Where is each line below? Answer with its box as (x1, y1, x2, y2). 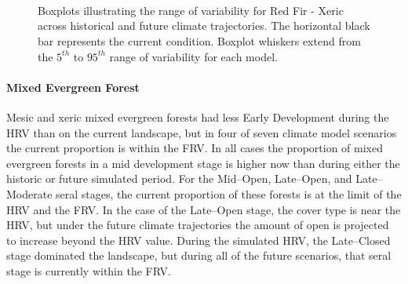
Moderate (6, 185, 53, 202)
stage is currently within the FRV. (6, 262, 171, 279)
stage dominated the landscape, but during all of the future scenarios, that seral (6, 247, 392, 264)
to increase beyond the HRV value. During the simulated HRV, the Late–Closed (6, 231, 391, 248)
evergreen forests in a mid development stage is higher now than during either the (6, 155, 400, 171)
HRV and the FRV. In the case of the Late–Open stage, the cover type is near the (6, 201, 401, 217)
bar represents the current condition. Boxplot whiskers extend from (38, 32, 361, 49)
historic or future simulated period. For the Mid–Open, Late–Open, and (6, 170, 352, 187)
